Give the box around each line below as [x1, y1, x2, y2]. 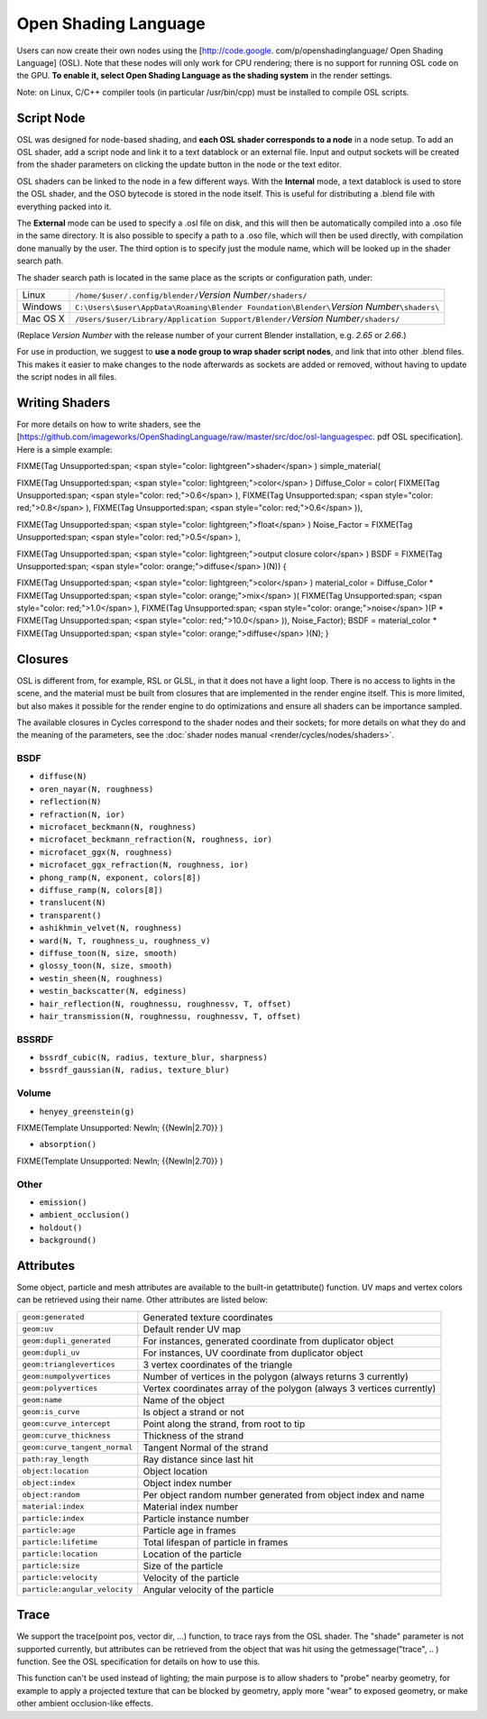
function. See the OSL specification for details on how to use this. [16, 1656, 261, 1668]
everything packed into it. [16, 201, 112, 212]
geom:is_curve [22, 1407, 80, 1417]
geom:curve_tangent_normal [22, 1443, 133, 1452]
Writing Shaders [16, 395, 111, 410]
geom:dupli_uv [22, 1348, 80, 1357]
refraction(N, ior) [39, 809, 125, 820]
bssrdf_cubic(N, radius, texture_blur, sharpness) [39, 1053, 268, 1063]
